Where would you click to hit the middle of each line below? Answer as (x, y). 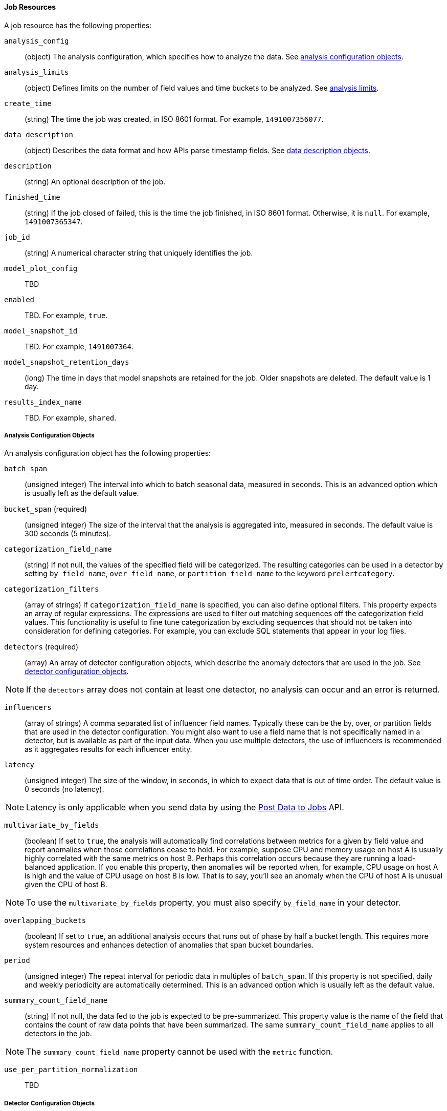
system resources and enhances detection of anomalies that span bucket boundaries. (169, 945)
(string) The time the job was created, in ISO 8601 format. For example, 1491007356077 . (174, 119)
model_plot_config (41, 268)
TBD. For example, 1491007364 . (79, 346)
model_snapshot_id (41, 331)
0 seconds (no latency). (64, 789)
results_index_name (43, 402)
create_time (28, 103)
